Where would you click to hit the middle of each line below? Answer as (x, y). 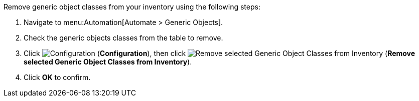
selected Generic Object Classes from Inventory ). (108, 62)
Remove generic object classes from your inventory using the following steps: (132, 7)
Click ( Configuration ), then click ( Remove (220, 53)
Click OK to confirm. (57, 77)
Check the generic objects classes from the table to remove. (123, 38)
